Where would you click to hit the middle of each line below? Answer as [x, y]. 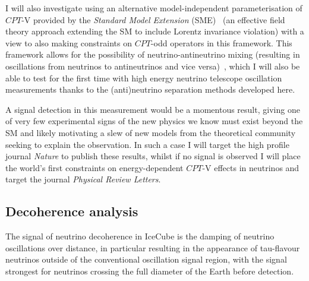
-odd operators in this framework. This [221, 42]
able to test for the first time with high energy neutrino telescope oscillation [144, 78]
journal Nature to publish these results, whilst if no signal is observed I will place [153, 156]
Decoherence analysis [72, 211]
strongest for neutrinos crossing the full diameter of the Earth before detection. [150, 271]
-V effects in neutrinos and [251, 167]
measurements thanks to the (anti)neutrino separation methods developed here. [150, 89]
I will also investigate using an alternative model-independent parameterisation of [154, 8]
